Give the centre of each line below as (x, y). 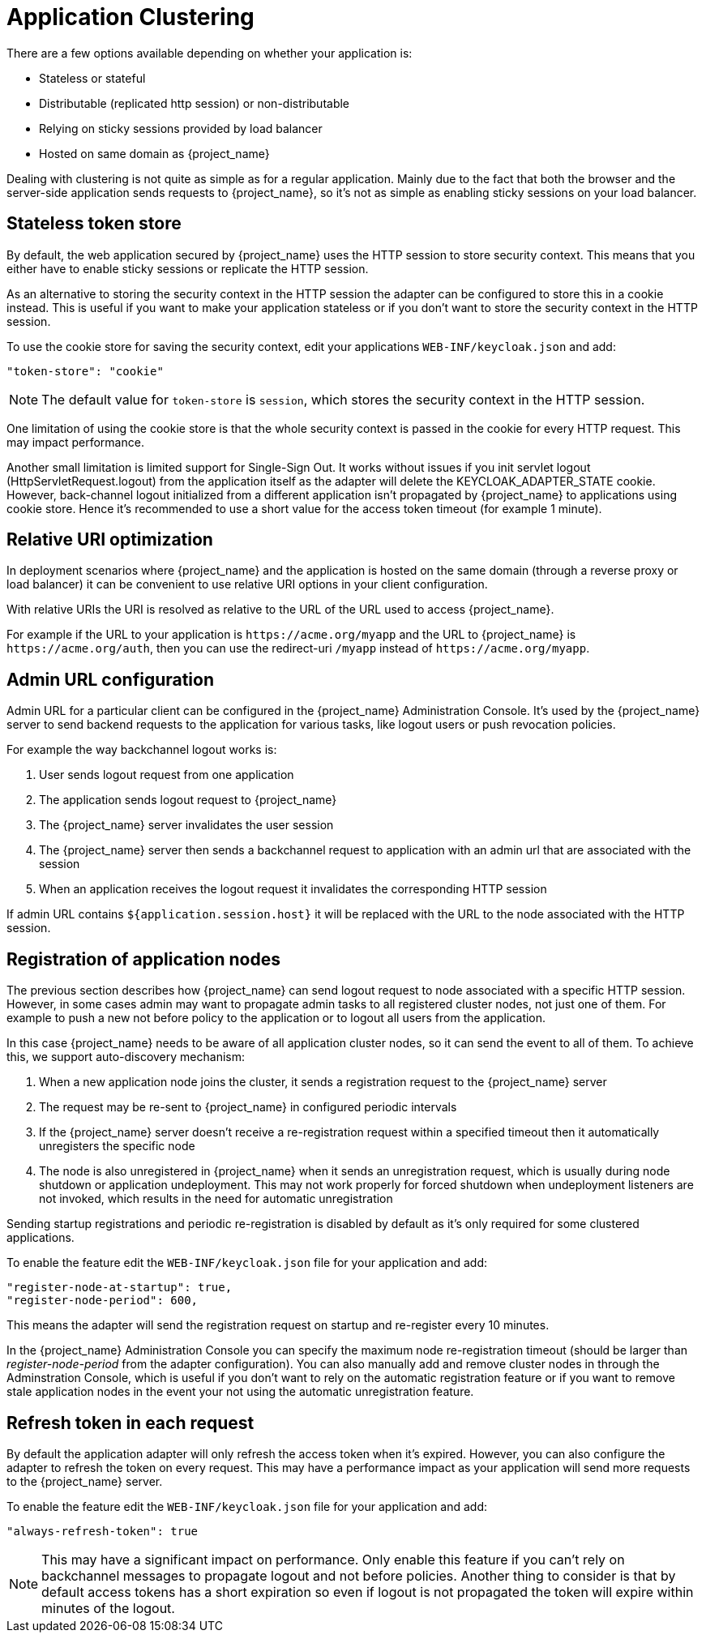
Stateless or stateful (92, 78)
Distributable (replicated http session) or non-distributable (195, 103)
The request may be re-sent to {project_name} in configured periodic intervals (248, 1107)
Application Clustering (131, 17)
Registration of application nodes (143, 959)
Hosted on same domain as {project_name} (154, 153)
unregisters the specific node (117, 1146)
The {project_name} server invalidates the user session (186, 825)
